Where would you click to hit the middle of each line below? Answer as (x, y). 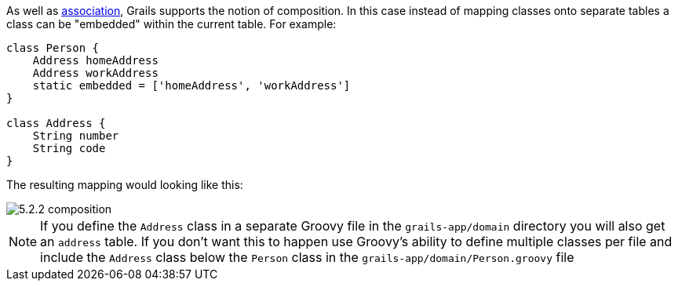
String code (69, 148)
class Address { (56, 123)
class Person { (53, 48)
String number (76, 136)
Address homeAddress (95, 60)
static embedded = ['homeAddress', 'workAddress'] (191, 85)
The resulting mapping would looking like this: (125, 185)
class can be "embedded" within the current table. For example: (171, 24)
